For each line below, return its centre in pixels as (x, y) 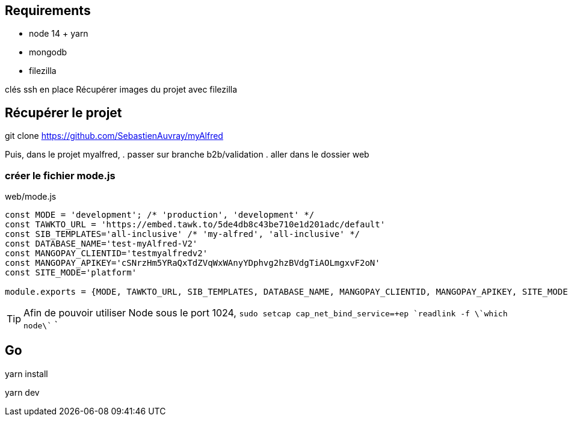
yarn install (26, 373)
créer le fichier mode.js (60, 175)
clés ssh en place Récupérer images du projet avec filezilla (121, 90)
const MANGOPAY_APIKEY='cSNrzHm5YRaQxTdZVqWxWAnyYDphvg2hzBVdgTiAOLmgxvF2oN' (193, 263)
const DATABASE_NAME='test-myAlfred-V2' (101, 244)
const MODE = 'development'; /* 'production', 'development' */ (160, 215)
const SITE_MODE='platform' (71, 273)
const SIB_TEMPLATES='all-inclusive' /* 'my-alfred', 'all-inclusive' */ (183, 234)
